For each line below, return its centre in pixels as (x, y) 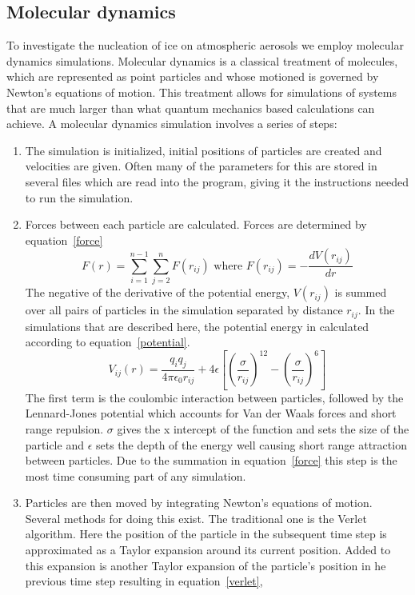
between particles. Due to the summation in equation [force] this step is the (211, 460)
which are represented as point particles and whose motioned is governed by (193, 76)
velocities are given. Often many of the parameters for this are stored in (201, 166)
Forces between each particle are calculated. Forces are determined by (196, 224)
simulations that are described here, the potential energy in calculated (197, 326)
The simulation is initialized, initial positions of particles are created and (204, 150)
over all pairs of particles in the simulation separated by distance (184, 310)
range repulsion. (64, 428)
